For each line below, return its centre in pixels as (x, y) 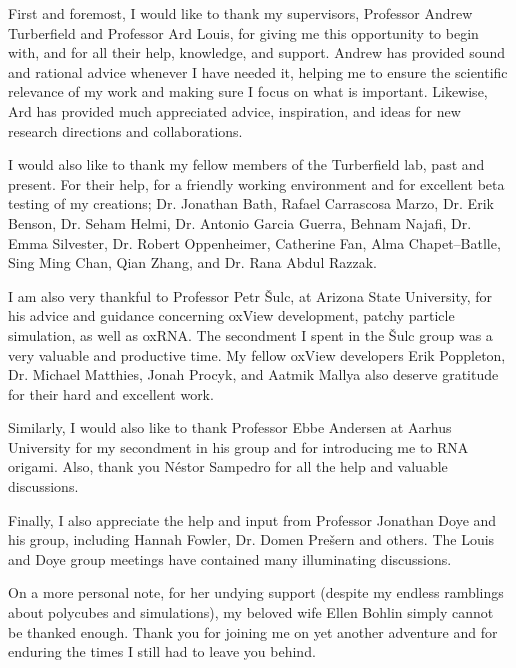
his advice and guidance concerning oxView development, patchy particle (231, 315)
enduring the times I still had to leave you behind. (162, 651)
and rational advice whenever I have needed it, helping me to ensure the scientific (258, 71)
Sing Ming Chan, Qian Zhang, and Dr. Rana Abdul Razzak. (192, 262)
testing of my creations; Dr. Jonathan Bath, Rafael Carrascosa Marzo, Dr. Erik (251, 203)
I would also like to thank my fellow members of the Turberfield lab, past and (246, 164)
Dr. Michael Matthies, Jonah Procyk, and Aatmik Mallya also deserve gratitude (253, 374)
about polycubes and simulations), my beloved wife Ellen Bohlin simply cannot (251, 612)
